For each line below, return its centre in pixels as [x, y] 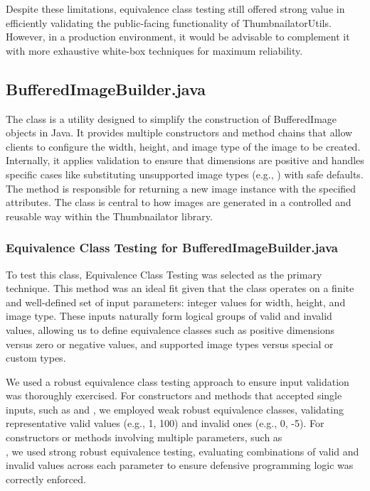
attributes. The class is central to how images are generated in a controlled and [179, 202]
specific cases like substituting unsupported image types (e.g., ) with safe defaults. [185, 174]
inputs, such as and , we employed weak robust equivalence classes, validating [175, 409]
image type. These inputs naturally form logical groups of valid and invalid [169, 316]
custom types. [36, 358]
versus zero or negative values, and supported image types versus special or [170, 344]
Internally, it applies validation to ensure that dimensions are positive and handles [185, 160]
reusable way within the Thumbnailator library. [109, 216]
